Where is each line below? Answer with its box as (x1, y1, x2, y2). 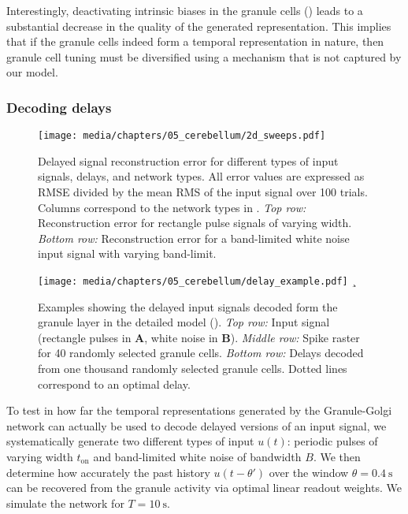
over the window (269, 464, 349, 480)
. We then (313, 449, 361, 464)
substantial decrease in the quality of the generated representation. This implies (6, 17, 391, 34)
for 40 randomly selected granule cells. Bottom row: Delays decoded (38, 345, 364, 361)
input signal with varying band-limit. (38, 245, 217, 262)
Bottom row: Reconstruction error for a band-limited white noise (38, 229, 350, 246)
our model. (6, 64, 58, 80)
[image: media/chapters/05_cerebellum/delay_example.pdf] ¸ (38, 272, 357, 288)
